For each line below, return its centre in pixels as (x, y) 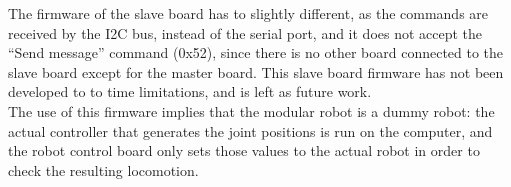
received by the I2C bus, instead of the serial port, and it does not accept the (245, 32)
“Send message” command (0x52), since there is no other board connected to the (256, 52)
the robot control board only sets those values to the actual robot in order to (244, 150)
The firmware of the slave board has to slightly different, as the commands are (248, 13)
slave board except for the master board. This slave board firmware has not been (256, 71)
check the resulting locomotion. (103, 169)
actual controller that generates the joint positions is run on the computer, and (250, 130)
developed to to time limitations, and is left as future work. (190, 91)
